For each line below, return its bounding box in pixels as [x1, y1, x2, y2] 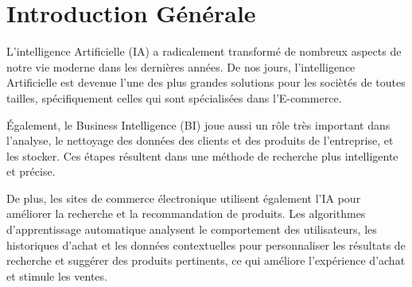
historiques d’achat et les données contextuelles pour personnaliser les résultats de [6, 236, 406, 253]
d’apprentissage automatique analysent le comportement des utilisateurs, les [6, 221, 377, 238]
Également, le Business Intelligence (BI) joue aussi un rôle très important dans [6, 116, 391, 133]
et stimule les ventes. [6, 267, 107, 284]
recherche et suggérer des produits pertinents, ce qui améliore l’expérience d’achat [6, 252, 406, 269]
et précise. [6, 163, 56, 180]
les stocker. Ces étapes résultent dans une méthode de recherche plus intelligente [6, 147, 398, 164]
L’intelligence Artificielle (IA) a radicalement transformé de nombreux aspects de [6, 43, 402, 60]
